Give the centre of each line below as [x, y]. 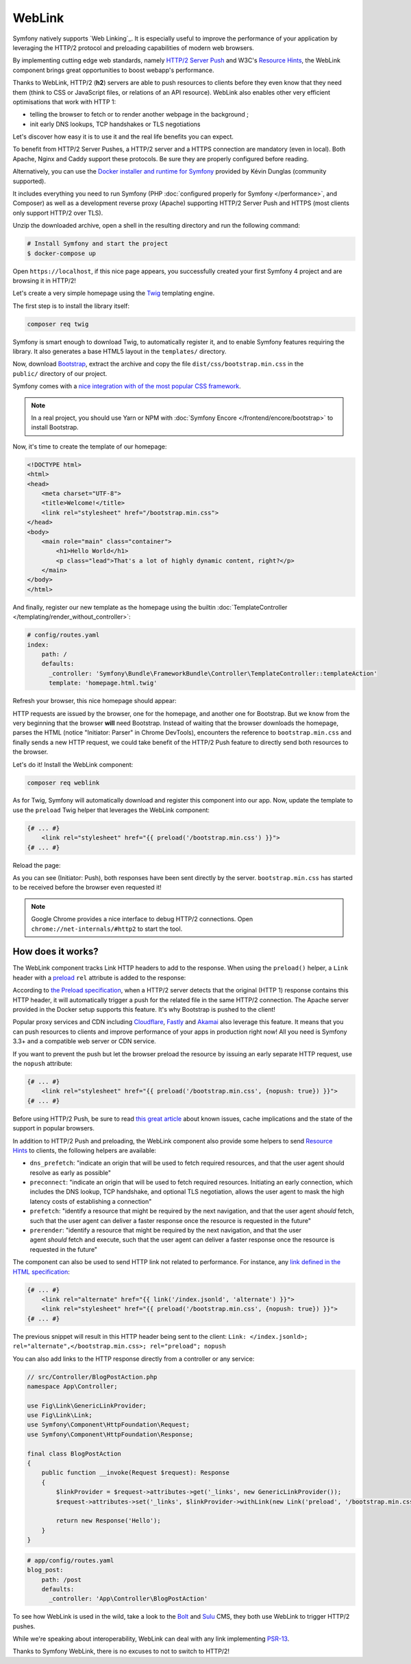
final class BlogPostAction [74, 1453]
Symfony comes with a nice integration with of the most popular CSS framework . [127, 386]
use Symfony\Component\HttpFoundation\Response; [110, 1434]
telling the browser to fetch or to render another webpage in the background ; [139, 115]
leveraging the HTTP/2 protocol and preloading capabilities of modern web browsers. [134, 47]
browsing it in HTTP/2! [45, 281]
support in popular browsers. [54, 1128]
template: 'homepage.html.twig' [103, 683]
